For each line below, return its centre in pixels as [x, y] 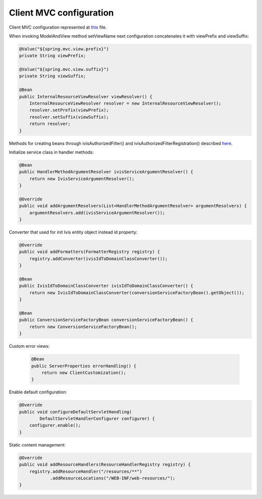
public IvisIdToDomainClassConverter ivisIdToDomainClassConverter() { [106, 286]
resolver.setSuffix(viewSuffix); [69, 117]
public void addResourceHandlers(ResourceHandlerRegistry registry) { [105, 465]
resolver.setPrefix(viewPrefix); [69, 110]
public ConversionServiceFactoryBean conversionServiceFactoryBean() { [106, 320]
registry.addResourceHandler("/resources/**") [86, 471]
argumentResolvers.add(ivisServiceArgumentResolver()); [97, 213]
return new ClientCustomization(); [84, 373]
